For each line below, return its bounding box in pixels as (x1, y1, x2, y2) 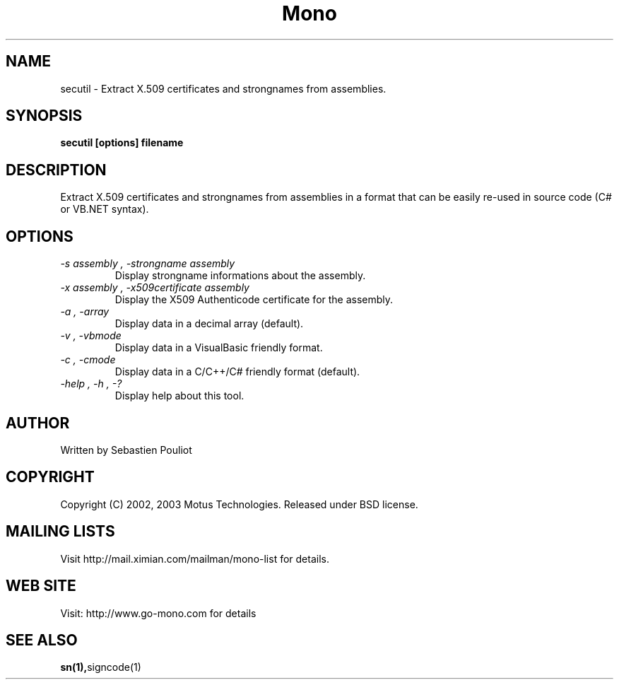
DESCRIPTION (6, 160, 107, 179)
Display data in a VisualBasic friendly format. (114, 341, 323, 354)
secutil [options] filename (60, 136, 184, 149)
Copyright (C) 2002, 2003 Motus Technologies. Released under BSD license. (60, 498, 418, 510)
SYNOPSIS (6, 107, 83, 125)
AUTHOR (6, 414, 70, 432)
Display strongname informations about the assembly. (114, 269, 366, 282)
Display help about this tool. (114, 390, 244, 402)
